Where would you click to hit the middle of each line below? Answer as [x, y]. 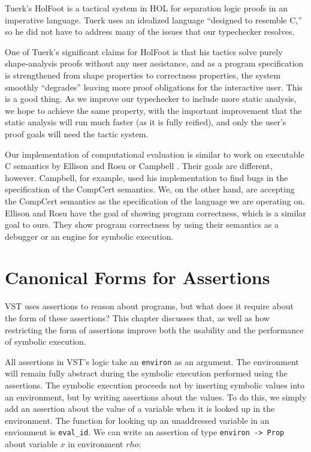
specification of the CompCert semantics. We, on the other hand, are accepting [150, 189]
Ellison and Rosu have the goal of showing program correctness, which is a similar [155, 213]
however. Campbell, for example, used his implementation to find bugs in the [147, 177]
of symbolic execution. [46, 341]
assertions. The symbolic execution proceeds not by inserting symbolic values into [155, 385]
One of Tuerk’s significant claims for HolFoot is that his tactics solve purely [144, 51]
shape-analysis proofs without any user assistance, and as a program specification [154, 63]
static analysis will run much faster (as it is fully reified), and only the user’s [146, 122]
